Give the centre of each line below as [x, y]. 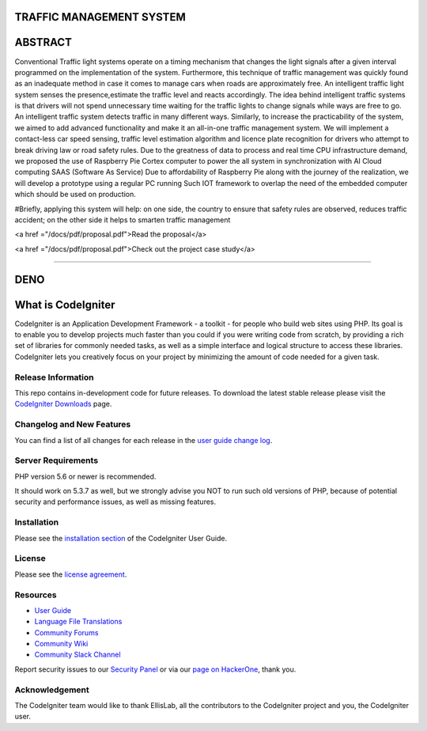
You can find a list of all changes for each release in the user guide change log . [144, 440]
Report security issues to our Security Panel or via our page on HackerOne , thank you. [155, 669]
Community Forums [66, 632]
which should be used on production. [75, 195]
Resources [36, 595]
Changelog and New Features [73, 425]
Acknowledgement [52, 690]
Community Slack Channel [78, 655]
